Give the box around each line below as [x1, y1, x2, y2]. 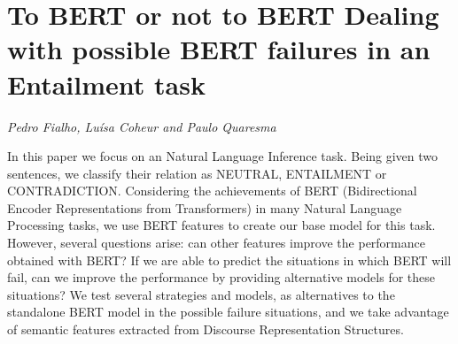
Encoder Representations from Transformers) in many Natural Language [7, 198, 402, 217]
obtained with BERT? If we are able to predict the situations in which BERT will [7, 250, 452, 269]
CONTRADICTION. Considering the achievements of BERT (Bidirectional [7, 181, 417, 200]
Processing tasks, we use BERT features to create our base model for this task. [7, 216, 436, 234]
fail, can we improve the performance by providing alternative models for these [7, 268, 435, 287]
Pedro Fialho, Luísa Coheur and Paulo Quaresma [7, 117, 276, 135]
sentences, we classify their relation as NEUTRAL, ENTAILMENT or [7, 164, 387, 182]
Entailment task [7, 65, 206, 102]
